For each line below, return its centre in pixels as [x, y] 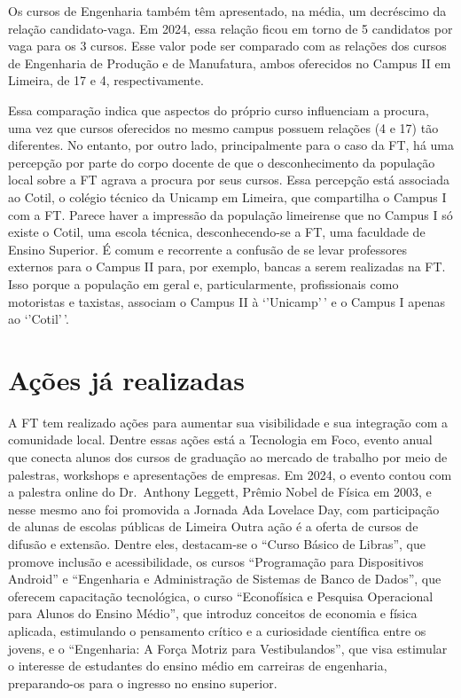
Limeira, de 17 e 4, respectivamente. [106, 80]
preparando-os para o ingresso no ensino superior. [143, 682]
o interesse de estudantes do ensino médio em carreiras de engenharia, [198, 666]
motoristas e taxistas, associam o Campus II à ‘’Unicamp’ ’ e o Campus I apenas [227, 301]
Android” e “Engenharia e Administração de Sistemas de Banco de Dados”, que [225, 579]
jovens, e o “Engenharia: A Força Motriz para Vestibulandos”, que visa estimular [228, 648]
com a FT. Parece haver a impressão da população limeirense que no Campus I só [230, 214]
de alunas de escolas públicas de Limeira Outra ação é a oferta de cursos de [213, 526]
